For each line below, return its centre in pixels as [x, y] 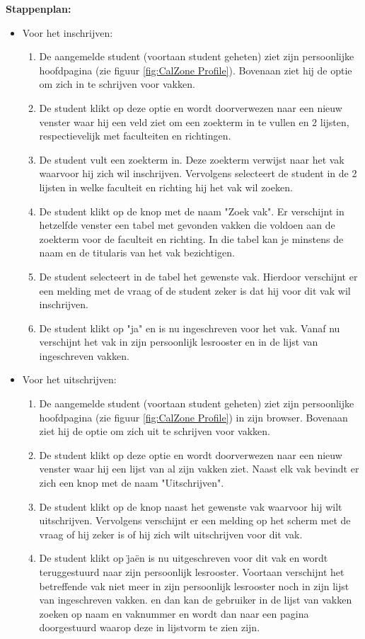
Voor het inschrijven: [68, 32]
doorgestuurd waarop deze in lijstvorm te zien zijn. [150, 627]
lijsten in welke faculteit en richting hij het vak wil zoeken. [166, 187]
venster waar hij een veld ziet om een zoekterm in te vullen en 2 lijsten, [194, 121]
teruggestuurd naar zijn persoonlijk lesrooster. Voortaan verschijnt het [192, 572]
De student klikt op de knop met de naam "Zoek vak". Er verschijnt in [192, 211]
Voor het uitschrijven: [69, 379]
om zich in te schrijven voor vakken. [117, 84]
